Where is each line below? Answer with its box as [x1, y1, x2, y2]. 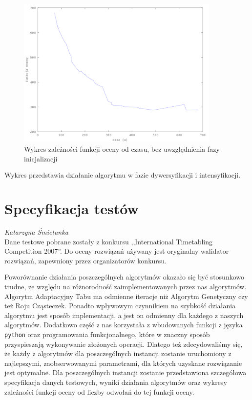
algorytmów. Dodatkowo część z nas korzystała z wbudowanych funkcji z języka [4, 320, 243, 330]
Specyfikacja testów [4, 199, 139, 219]
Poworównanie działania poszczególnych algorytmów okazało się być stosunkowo [4, 272, 244, 282]
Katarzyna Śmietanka [4, 226, 68, 237]
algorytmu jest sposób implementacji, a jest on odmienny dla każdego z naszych [4, 310, 244, 320]
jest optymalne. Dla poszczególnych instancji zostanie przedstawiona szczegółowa [4, 367, 247, 378]
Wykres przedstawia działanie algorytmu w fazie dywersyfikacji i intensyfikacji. [4, 170, 241, 180]
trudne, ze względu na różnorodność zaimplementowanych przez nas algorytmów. [4, 281, 247, 291]
